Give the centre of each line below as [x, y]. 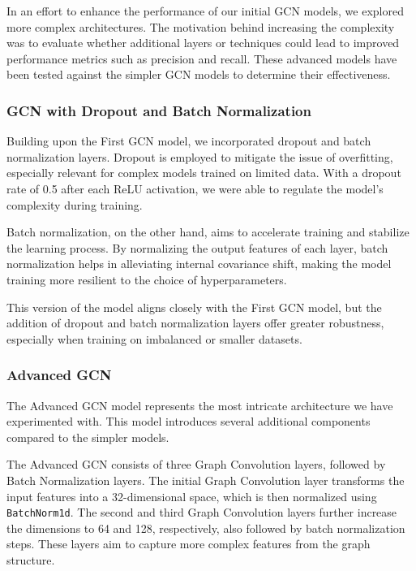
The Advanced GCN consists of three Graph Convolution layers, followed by [196, 464]
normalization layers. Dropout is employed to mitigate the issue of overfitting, [200, 156]
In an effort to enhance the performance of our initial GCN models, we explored [205, 11]
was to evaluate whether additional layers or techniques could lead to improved [203, 43]
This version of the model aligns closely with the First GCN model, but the [194, 307]
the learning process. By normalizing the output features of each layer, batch [197, 247]
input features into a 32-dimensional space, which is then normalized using [192, 496]
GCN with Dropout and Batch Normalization [159, 110]
